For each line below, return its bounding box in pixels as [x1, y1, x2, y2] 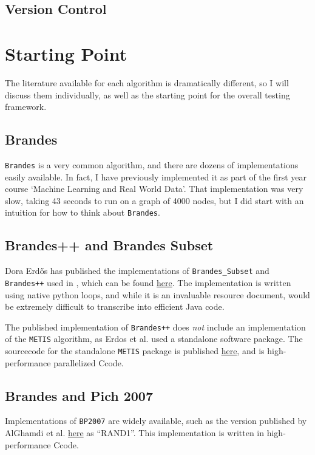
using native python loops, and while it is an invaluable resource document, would [5, 288, 310, 301]
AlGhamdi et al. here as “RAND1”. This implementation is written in [5, 426, 265, 439]
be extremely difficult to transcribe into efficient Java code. [5, 300, 225, 313]
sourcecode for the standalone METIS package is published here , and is [5, 344, 265, 357]
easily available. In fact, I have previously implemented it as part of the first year [5, 170, 307, 183]
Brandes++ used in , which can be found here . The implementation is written [5, 276, 291, 289]
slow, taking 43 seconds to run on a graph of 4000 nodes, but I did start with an [5, 194, 304, 207]
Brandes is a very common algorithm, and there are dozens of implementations [5, 158, 299, 171]
